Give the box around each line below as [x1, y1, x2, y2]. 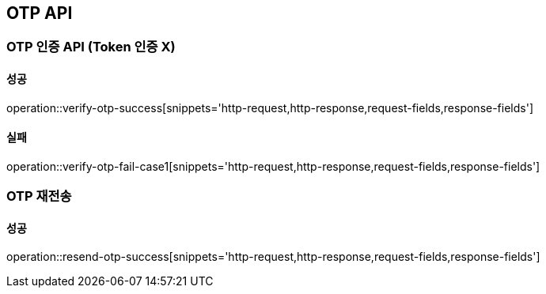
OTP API [6, 3, 73, 23]
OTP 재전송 [6, 188, 72, 205]
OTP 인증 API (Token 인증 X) [6, 39, 176, 55]
